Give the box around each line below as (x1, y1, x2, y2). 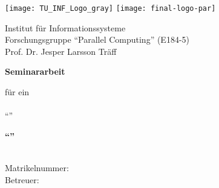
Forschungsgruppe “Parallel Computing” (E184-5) (5, 33, 190, 46)
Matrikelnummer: (5, 161, 69, 174)
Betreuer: (5, 173, 39, 186)
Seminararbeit (5, 65, 65, 78)
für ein (5, 86, 30, 98)
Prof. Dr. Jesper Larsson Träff (5, 45, 117, 57)
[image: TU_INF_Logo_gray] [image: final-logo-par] (5, 4, 216, 13)
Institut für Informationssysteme (5, 21, 126, 34)
